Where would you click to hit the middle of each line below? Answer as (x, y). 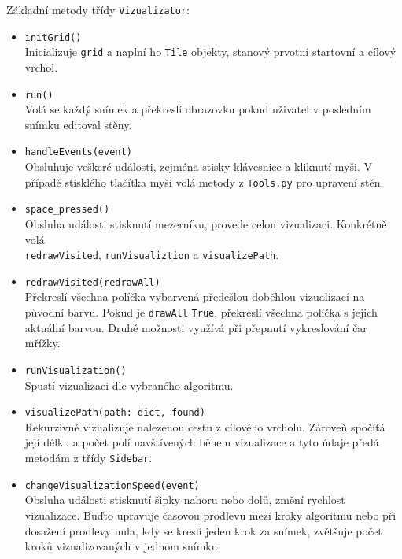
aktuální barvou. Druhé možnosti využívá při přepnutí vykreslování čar (196, 327)
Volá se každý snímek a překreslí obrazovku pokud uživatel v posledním (198, 109)
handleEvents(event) (78, 152)
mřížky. (42, 343)
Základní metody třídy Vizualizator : (98, 9)
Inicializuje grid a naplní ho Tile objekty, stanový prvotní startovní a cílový (210, 52)
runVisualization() (76, 370)
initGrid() (53, 37)
